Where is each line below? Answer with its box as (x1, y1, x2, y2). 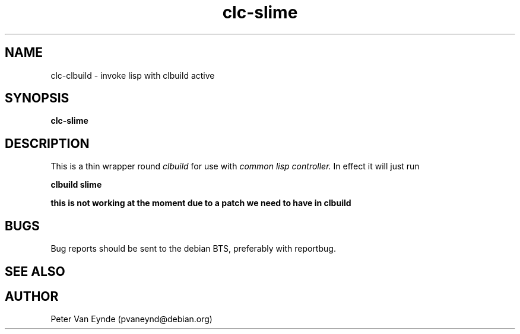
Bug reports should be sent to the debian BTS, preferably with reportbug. (50, 243, 336, 254)
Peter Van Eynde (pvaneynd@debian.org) (50, 314, 213, 325)
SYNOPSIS (5, 91, 69, 106)
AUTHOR (5, 288, 59, 304)
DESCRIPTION (5, 136, 90, 151)
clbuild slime (50, 179, 102, 190)
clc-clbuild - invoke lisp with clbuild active (50, 70, 215, 81)
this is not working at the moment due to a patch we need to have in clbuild (50, 198, 351, 208)
